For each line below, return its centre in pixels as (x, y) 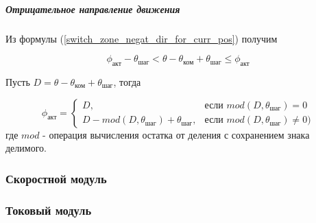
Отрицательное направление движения (93, 9)
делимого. (26, 148)
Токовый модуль (49, 210)
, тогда (127, 81)
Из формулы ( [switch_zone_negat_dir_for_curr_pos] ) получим (142, 38)
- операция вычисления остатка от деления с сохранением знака (176, 134)
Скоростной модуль (56, 178)
